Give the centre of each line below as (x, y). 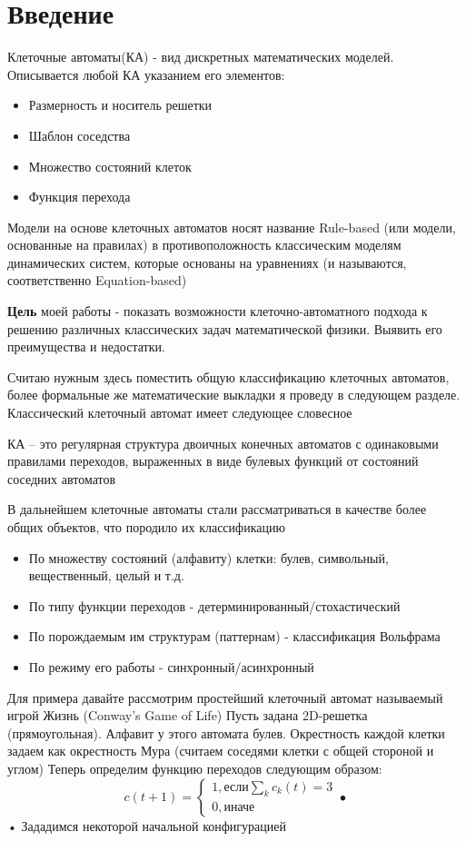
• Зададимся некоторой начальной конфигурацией (147, 825)
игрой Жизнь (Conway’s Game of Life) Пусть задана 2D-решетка (188, 715)
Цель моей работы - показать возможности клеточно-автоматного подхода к (218, 311)
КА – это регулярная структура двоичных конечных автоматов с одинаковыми (223, 443)
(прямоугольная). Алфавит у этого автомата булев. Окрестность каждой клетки (226, 732)
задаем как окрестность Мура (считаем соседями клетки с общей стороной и (221, 751)
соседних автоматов (62, 478)
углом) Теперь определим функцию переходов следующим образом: (195, 768)
